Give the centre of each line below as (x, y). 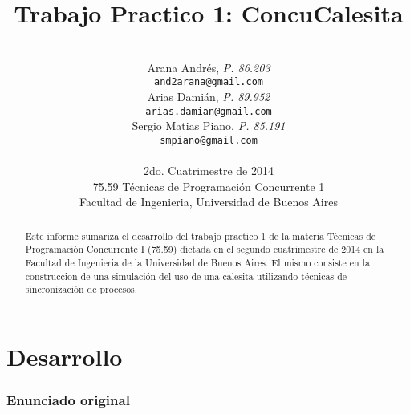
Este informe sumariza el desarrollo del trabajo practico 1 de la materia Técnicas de (201, 235)
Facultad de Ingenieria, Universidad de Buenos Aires (209, 202)
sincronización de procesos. (81, 289)
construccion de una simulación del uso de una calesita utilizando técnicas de (186, 276)
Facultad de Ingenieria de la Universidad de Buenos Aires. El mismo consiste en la (197, 262)
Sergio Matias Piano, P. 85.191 (209, 126)
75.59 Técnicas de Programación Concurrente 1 (209, 186)
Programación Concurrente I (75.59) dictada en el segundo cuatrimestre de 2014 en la (205, 249)
